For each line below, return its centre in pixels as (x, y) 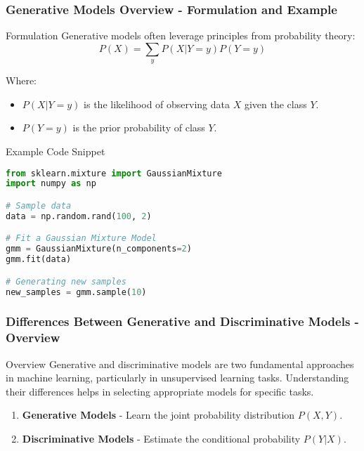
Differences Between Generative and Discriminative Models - (182, 321)
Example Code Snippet (56, 151)
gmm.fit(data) (39, 260)
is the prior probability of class (139, 128)
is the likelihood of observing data (157, 104)
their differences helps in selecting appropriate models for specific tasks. (160, 391)
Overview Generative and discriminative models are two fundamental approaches (180, 364)
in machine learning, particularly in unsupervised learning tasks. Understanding (177, 378)
